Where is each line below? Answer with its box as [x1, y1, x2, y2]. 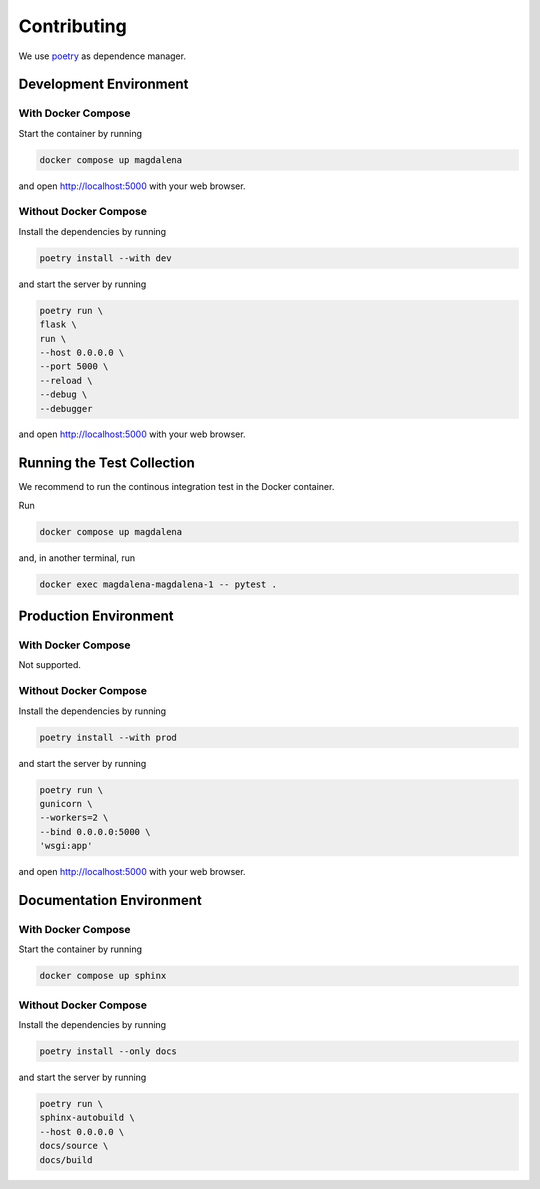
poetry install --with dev [39, 252, 172, 264]
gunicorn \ [39, 798, 93, 809]
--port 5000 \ [39, 361, 109, 372]
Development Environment [18, 76, 189, 93]
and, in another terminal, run [18, 551, 136, 564]
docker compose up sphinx [39, 970, 167, 982]
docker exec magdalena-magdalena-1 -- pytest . [39, 578, 277, 590]
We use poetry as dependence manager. [18, 50, 187, 62]
